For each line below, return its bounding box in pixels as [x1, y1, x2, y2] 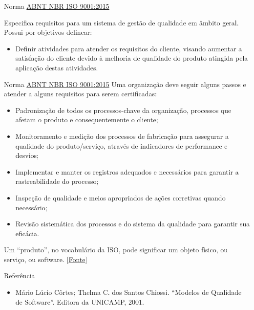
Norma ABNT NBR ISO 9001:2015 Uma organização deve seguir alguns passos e [4, 79, 246, 89]
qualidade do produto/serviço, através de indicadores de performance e [15, 140, 228, 151]
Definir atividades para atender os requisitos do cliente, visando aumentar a [15, 43, 242, 53]
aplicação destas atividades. [15, 62, 98, 72]
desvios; [15, 150, 39, 160]
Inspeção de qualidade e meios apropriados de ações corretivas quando [15, 192, 226, 202]
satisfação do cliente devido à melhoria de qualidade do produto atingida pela [15, 53, 248, 63]
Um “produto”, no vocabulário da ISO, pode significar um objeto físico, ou [4, 244, 228, 255]
